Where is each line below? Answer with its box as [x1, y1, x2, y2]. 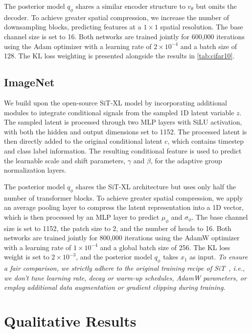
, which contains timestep [167, 136, 244, 146]
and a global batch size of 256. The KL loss [100, 242, 230, 252]
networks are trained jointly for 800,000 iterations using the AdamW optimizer [4, 232, 240, 243]
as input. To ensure [189, 252, 248, 262]
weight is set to [4, 252, 49, 262]
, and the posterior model [76, 252, 152, 262]
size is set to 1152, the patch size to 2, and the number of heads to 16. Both [4, 223, 231, 233]
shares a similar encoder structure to [75, 1, 185, 11]
